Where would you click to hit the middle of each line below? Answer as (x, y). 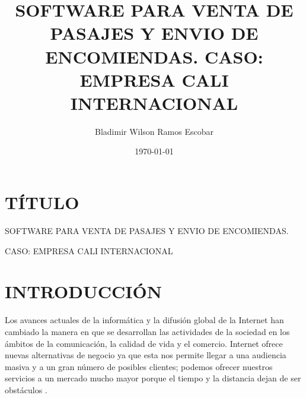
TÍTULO (42, 202)
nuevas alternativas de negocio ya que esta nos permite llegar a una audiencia (146, 355)
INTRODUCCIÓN (83, 291)
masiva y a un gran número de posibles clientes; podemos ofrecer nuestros (139, 366)
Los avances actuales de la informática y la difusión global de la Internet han (144, 320)
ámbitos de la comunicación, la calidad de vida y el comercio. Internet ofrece (144, 343)
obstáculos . (26, 389)
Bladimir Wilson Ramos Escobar (154, 131)
